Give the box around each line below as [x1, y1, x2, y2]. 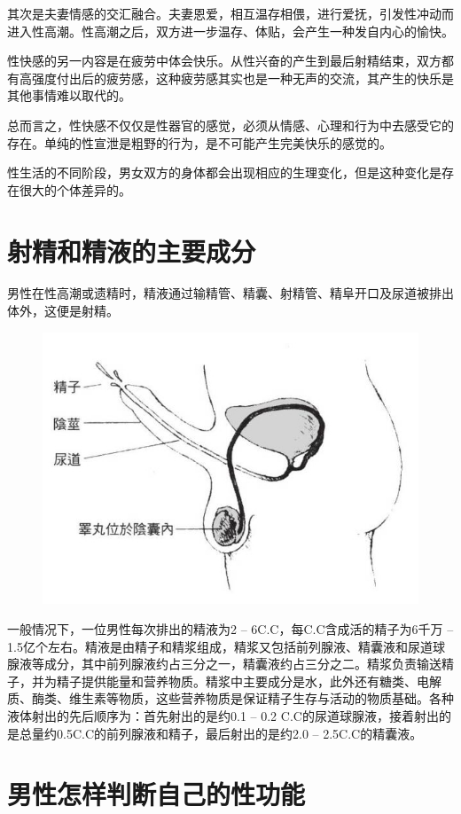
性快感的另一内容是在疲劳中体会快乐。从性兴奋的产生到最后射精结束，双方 [7, 51, 441, 70]
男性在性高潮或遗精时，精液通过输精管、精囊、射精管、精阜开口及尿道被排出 [7, 284, 454, 302]
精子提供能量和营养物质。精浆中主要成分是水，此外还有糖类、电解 [56, 671, 441, 690]
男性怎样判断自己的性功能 [7, 776, 306, 812]
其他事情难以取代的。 [7, 86, 131, 105]
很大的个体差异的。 [19, 180, 131, 199]
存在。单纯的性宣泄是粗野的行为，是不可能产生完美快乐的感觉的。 [7, 133, 392, 152]
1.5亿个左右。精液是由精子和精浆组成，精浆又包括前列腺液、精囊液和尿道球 [7, 637, 445, 655]
